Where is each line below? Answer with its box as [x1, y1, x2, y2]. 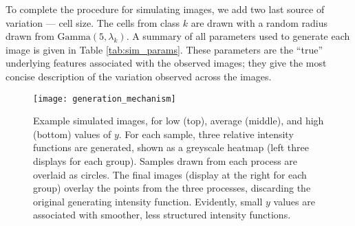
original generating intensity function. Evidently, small [33, 194, 263, 208]
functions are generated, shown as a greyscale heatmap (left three [33, 140, 309, 155]
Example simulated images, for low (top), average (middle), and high [33, 113, 324, 128]
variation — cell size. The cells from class [6, 15, 180, 30]
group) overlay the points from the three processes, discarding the [33, 181, 311, 195]
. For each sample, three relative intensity [118, 126, 294, 141]
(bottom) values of [33, 126, 111, 141]
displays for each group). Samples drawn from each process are [33, 154, 298, 168]
